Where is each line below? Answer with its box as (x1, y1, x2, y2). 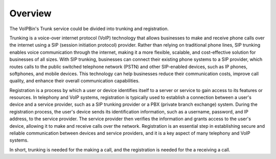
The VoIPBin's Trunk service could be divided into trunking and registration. (9, 26, 169, 32)
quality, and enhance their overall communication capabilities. (9, 78, 140, 84)
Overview (9, 8, 52, 19)
